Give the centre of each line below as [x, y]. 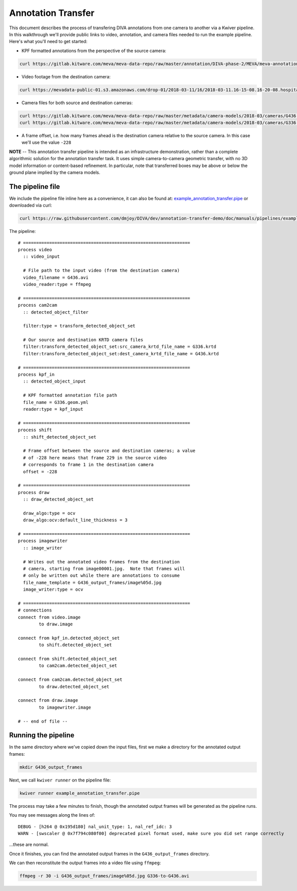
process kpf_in [36, 375]
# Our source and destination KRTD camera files [83, 340]
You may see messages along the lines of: [52, 815]
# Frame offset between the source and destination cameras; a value [109, 451]
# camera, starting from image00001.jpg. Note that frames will [104, 568]
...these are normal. [29, 844]
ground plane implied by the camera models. [55, 172]
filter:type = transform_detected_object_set [79, 326]
